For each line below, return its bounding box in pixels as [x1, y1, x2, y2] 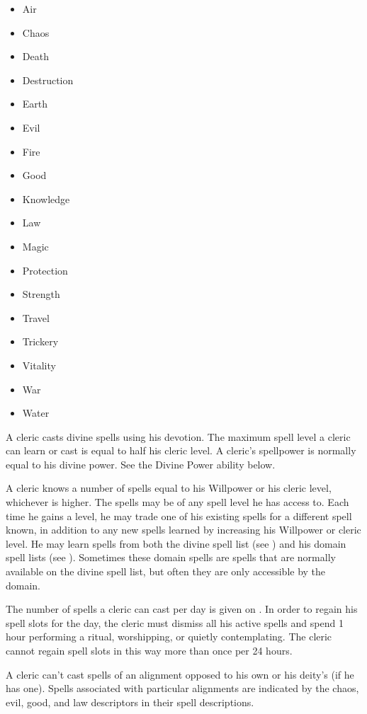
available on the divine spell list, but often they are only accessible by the [6, 564, 326, 579]
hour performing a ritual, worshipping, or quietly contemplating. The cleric [6, 629, 332, 644]
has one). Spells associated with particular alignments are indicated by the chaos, [6, 681, 359, 696]
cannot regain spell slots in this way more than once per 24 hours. [6, 643, 293, 657]
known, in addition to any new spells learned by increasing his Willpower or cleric [6, 522, 361, 537]
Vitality [22, 357, 56, 372]
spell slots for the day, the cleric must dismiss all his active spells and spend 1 [6, 615, 344, 630]
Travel [22, 310, 50, 325]
